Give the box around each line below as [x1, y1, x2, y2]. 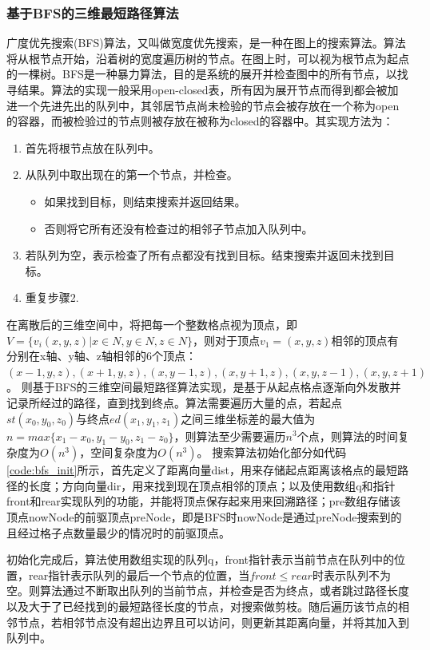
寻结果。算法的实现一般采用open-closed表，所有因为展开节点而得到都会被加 [6, 81, 399, 97]
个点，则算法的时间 [297, 427, 398, 444]
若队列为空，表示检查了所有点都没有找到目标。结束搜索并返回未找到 [25, 247, 384, 264]
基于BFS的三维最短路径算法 [6, 2, 179, 22]
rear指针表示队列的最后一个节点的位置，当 [28, 566, 250, 583]
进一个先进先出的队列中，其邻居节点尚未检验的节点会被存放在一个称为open [6, 97, 400, 113]
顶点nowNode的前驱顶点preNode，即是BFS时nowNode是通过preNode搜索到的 [6, 509, 402, 525]
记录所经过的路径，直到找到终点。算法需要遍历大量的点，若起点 [6, 394, 342, 410]
